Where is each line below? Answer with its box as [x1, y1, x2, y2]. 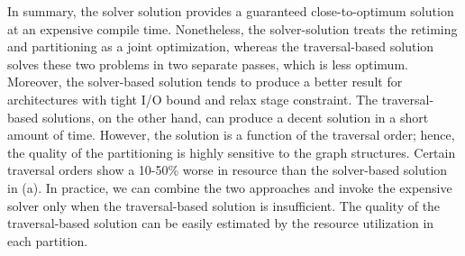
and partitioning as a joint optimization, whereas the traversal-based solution [7, 37, 434, 56]
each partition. [7, 231, 88, 250]
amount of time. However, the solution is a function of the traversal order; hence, [7, 125, 455, 144]
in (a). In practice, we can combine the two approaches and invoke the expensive [7, 178, 452, 197]
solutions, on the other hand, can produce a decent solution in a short [41, 107, 429, 126]
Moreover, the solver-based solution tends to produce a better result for [7, 72, 403, 91]
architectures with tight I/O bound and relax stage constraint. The [7, 89, 378, 108]
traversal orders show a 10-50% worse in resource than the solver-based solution [7, 160, 448, 179]
